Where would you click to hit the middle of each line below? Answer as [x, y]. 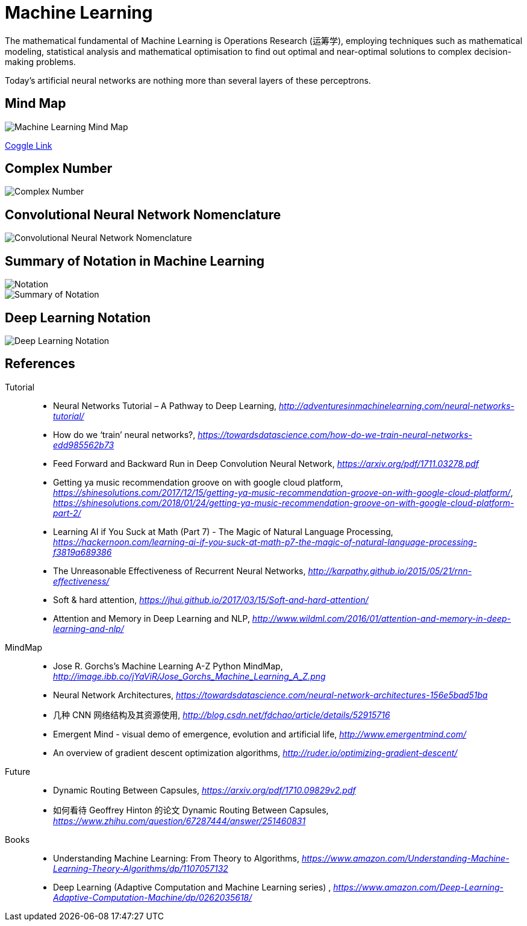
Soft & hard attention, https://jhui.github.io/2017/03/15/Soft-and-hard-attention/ [211, 599]
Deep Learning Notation [78, 318]
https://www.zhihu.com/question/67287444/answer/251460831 [179, 821]
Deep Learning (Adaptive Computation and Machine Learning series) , [192, 887]
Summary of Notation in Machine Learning [135, 261]
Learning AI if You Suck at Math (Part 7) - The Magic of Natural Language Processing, [223, 531]
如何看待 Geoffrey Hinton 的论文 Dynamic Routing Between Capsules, [191, 810]
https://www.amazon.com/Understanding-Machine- [405, 858]
